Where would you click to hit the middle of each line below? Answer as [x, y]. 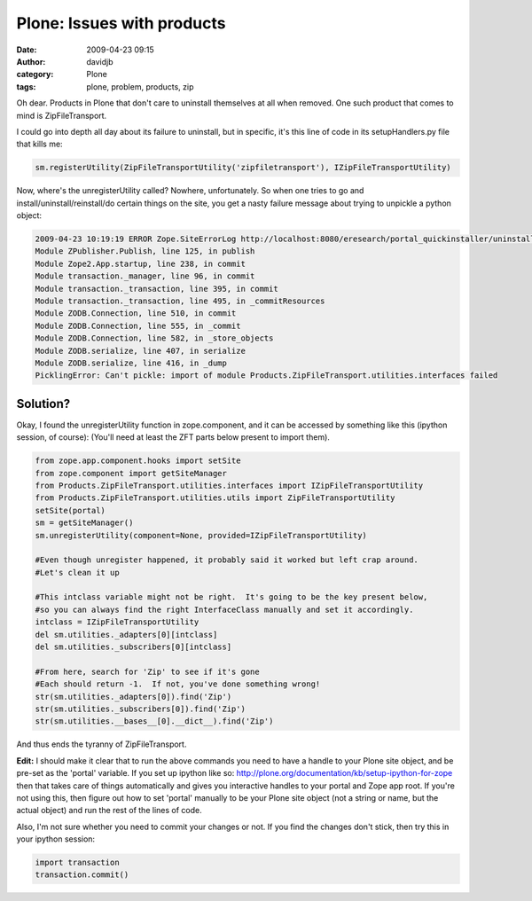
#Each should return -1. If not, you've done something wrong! [178, 684]
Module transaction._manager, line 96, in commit [145, 276]
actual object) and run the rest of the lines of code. [110, 811]
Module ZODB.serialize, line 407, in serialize [140, 351]
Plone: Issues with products [121, 23]
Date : [27, 50]
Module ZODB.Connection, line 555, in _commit [138, 325]
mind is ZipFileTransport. [62, 115]
